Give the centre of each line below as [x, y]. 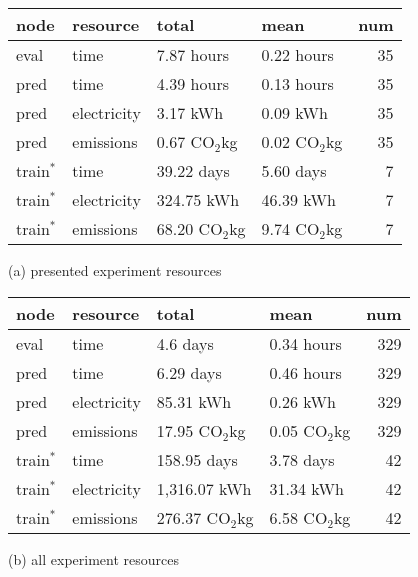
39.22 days [193, 170]
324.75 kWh [198, 199]
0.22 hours [297, 54]
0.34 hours [305, 343]
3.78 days [302, 459]
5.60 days [294, 170]
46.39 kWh [298, 199]
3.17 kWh [190, 112]
